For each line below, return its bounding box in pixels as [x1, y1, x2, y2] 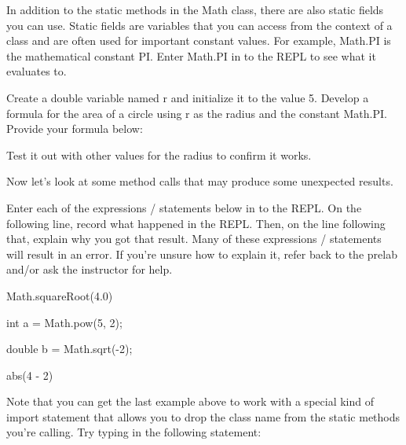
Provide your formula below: [6, 120, 143, 137]
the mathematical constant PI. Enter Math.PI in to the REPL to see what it [6, 47, 376, 64]
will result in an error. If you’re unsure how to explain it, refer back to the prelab [6, 245, 397, 262]
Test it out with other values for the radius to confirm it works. [6, 146, 312, 163]
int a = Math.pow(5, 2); [6, 314, 123, 330]
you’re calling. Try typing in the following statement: [6, 424, 262, 440]
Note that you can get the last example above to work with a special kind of [6, 393, 374, 410]
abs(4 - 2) [6, 366, 53, 383]
